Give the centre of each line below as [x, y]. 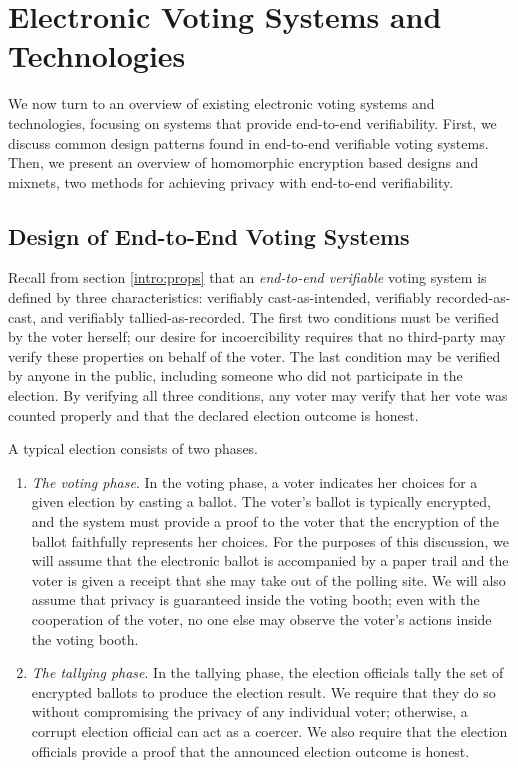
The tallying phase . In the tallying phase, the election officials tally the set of [267, 672]
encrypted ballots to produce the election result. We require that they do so [263, 691]
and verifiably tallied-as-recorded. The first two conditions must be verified [269, 316]
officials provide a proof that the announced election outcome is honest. [250, 750]
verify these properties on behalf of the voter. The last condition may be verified [254, 355]
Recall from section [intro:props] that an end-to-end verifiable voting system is [247, 277]
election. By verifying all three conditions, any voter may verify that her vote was [258, 395]
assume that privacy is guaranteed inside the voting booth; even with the [255, 599]
